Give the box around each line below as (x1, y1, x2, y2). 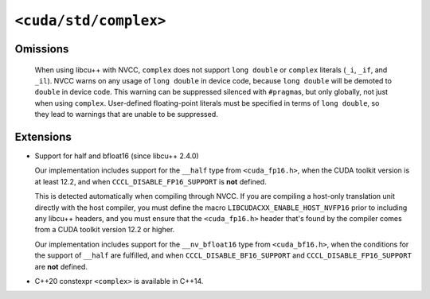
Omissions (14, 42, 69, 56)
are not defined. (34, 262, 88, 271)
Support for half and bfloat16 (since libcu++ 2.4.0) (34, 151, 199, 161)
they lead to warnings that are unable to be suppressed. (34, 110, 218, 119)
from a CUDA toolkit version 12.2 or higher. (34, 225, 175, 235)
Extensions (14, 130, 72, 143)
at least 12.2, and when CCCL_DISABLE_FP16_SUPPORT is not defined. (34, 177, 267, 186)
